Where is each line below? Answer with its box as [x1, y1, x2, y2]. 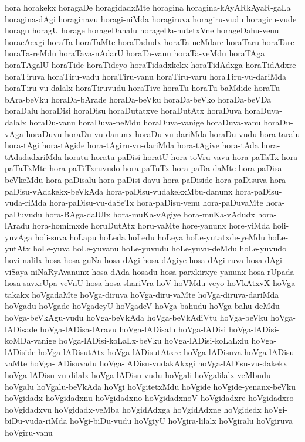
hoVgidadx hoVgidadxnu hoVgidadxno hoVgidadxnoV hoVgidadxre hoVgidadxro [5, 392, 294, 404]
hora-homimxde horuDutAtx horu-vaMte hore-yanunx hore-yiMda [32, 219, 270, 232]
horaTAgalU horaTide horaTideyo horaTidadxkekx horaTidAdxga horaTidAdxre [5, 58, 296, 70]
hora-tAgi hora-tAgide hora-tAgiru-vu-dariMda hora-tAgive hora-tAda [5, 139, 259, 151]
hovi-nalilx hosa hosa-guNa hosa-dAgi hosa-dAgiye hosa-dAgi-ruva [5, 254, 244, 266]
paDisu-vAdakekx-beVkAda [5, 185, 104, 197]
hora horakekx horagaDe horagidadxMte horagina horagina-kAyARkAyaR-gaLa [5, 1, 291, 13]
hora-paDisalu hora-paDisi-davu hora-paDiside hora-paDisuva [46, 173, 267, 185]
